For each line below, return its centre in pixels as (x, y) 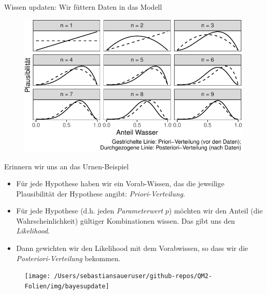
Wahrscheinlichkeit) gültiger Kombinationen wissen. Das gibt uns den (126, 220)
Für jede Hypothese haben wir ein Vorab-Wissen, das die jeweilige (120, 183)
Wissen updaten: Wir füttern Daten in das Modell (83, 7)
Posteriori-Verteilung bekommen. (68, 258)
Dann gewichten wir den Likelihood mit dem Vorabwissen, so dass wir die (132, 248)
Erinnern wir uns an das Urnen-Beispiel (66, 166)
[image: (38, 276)
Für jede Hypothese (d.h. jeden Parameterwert (90, 211)
